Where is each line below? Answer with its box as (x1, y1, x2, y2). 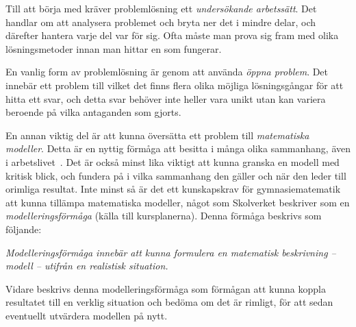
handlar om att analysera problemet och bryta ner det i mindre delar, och (5, 14, 316, 29)
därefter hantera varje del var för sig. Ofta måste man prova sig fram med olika (5, 28, 339, 43)
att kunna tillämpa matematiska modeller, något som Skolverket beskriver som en (5, 195, 350, 209)
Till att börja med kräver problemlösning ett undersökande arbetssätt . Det (5, 1, 317, 15)
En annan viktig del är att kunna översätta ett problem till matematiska (5, 128, 309, 142)
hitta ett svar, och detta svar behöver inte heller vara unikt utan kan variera (5, 91, 326, 106)
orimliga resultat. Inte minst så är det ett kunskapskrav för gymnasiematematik (5, 182, 341, 196)
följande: (5, 221, 42, 236)
